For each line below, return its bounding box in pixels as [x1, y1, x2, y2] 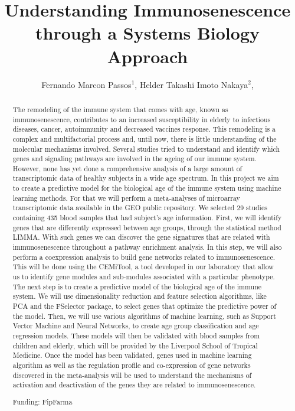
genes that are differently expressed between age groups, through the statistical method [12, 222, 281, 232]
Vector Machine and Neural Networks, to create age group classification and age [12, 321, 259, 331]
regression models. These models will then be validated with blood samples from [12, 330, 260, 340]
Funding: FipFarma [12, 396, 73, 406]
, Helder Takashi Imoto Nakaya [135, 78, 248, 90]
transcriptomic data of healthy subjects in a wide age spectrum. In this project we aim [12, 173, 279, 183]
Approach [107, 44, 188, 68]
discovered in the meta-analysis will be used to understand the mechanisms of [12, 370, 252, 380]
